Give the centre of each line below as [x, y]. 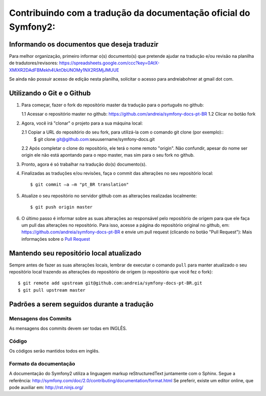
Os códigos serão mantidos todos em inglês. [54, 351]
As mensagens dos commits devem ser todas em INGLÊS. [68, 328]
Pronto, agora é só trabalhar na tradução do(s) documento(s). [84, 164]
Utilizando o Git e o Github [50, 93]
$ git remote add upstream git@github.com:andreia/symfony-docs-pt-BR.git [110, 283]
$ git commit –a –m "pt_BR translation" [80, 185]
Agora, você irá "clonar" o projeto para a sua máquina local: [82, 123]
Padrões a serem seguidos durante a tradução [81, 304]
